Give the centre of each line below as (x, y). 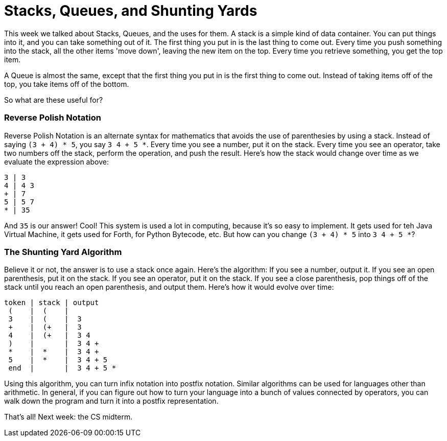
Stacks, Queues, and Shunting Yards (131, 11)
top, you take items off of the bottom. (67, 84)
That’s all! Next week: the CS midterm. (68, 417)
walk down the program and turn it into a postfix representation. (111, 401)
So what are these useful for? (54, 100)
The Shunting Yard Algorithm (63, 252)
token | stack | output (52, 303)
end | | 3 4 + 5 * (62, 368)
